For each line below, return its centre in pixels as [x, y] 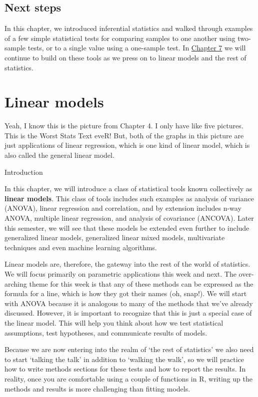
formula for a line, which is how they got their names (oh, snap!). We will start [126, 293]
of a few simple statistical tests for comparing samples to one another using [120, 38]
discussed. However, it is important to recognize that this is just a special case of [128, 313]
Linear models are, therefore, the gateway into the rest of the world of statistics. [127, 264]
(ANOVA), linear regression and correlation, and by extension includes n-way [123, 208]
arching [16, 283]
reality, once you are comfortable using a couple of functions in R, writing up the [128, 378]
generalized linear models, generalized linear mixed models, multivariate [115, 237]
